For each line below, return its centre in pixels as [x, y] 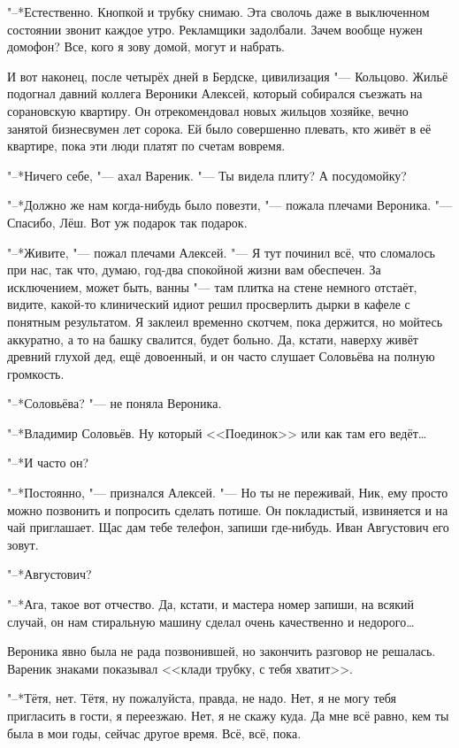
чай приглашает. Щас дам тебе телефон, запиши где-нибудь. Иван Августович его [228, 527]
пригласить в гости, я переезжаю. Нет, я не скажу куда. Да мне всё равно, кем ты [228, 715]
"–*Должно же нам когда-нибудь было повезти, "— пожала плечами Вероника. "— [229, 205]
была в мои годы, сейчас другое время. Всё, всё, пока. [154, 733]
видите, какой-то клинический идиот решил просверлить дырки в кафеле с [209, 304]
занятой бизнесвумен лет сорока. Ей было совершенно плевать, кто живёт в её [219, 128]
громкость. [36, 373]
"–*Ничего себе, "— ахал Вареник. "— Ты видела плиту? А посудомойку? [207, 175]
